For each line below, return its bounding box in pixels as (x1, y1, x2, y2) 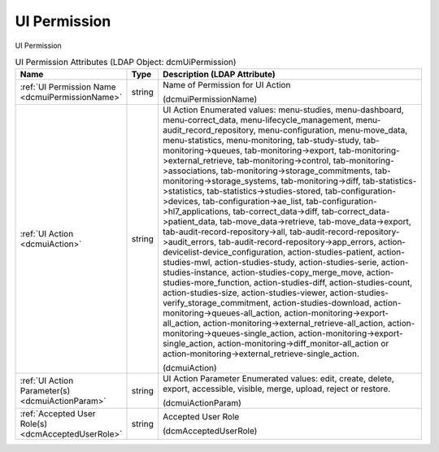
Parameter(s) (20, 385, 71, 397)
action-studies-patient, (287, 246, 376, 258)
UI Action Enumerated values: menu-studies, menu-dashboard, (163, 104, 404, 115)
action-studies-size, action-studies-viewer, (163, 287, 328, 298)
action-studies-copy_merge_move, (231, 267, 365, 278)
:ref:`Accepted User (20, 408, 96, 419)
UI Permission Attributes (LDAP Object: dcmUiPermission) (15, 57, 237, 68)
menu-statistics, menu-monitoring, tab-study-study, (163, 135, 362, 146)
